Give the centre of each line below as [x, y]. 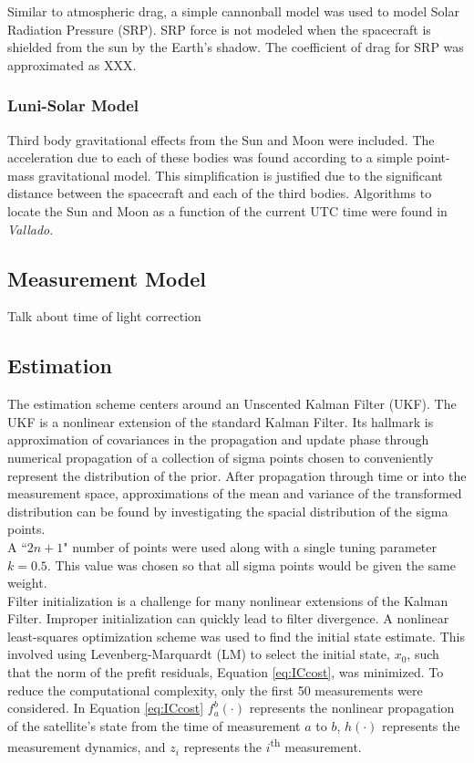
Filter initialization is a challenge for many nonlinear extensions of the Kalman [228, 600]
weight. [27, 583]
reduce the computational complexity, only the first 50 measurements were [215, 690]
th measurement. [316, 746]
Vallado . [31, 229]
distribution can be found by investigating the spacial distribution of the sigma [228, 511]
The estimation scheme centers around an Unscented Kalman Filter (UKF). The [232, 404]
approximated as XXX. [72, 64]
